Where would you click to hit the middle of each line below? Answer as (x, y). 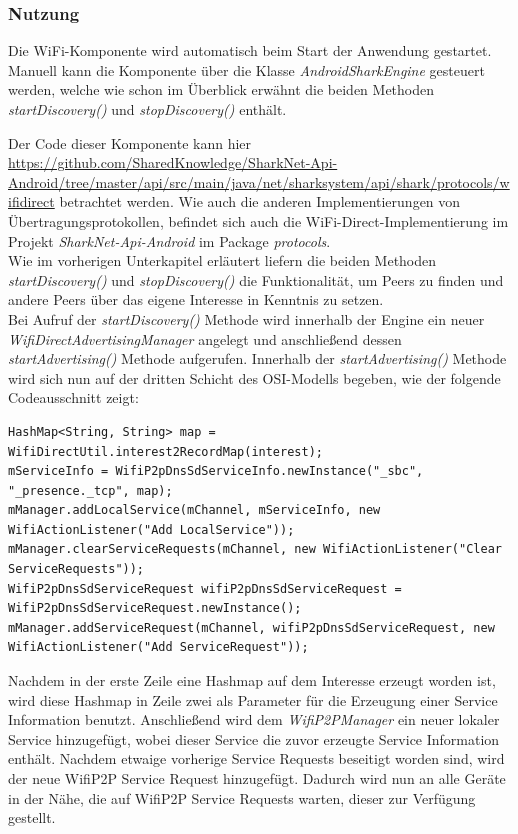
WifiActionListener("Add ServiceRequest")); (158, 647)
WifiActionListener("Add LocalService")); (151, 529)
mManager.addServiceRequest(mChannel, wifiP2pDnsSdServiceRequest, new (251, 627)
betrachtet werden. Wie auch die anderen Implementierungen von (260, 201)
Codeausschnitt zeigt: (73, 397)
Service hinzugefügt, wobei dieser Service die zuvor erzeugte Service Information (254, 738)
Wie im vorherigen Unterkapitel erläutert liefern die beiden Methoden (222, 260)
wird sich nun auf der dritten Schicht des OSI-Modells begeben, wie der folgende (254, 377)
